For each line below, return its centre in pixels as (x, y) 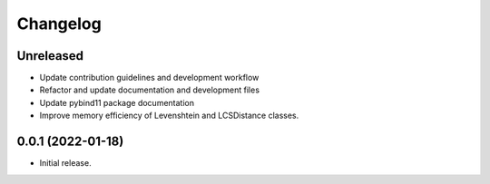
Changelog (59, 24)
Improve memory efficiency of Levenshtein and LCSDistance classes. (169, 116)
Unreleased (50, 56)
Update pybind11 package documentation (117, 102)
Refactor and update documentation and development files (150, 90)
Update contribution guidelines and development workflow (149, 78)
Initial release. (65, 163)
